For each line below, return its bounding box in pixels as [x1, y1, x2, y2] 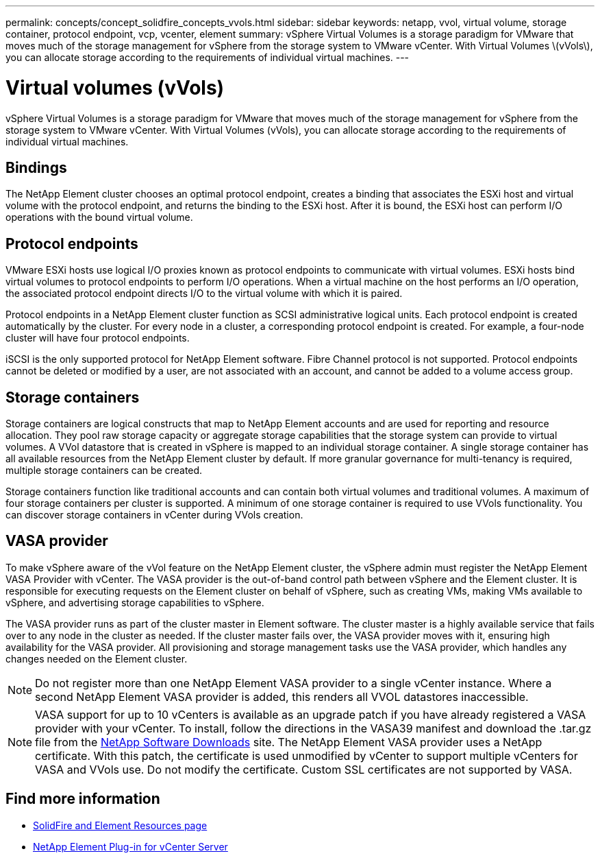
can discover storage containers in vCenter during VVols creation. [5, 509, 303, 521]
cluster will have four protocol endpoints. [5, 332, 190, 344]
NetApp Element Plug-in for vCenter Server [33, 840, 228, 853]
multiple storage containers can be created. [5, 464, 203, 477]
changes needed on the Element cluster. [5, 652, 188, 665]
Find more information [5, 790, 160, 808]
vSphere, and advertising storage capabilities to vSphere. [5, 596, 264, 608]
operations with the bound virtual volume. [5, 211, 193, 224]
